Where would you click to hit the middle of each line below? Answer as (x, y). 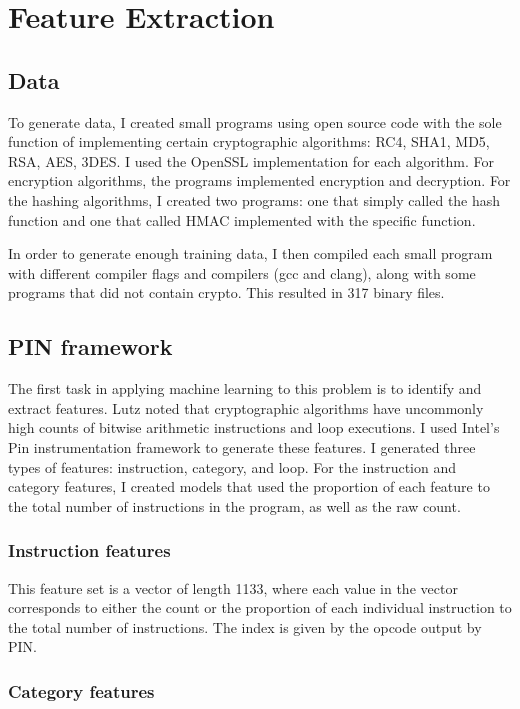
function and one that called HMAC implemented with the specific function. (242, 219)
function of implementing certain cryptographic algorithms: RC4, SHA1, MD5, (249, 141)
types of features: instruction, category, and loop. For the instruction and (232, 466)
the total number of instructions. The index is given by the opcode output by (245, 626)
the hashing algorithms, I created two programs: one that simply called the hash (254, 199)
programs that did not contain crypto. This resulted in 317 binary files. (226, 292)
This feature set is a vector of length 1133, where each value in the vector (233, 587)
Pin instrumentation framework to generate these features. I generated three (242, 446)
